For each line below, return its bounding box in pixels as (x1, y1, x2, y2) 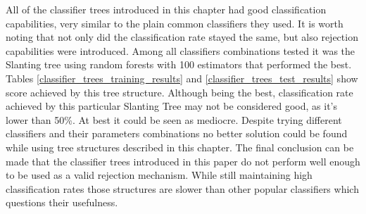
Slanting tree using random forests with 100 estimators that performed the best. (6, 57, 352, 72)
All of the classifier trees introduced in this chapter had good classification (6, 2, 327, 16)
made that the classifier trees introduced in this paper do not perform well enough (6, 153, 360, 168)
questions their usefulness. (6, 195, 118, 210)
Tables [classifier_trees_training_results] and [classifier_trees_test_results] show (6, 70, 358, 85)
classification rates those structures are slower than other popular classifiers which (6, 181, 359, 196)
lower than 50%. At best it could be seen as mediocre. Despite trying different (6, 112, 342, 127)
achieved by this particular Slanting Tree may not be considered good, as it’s (6, 99, 338, 113)
